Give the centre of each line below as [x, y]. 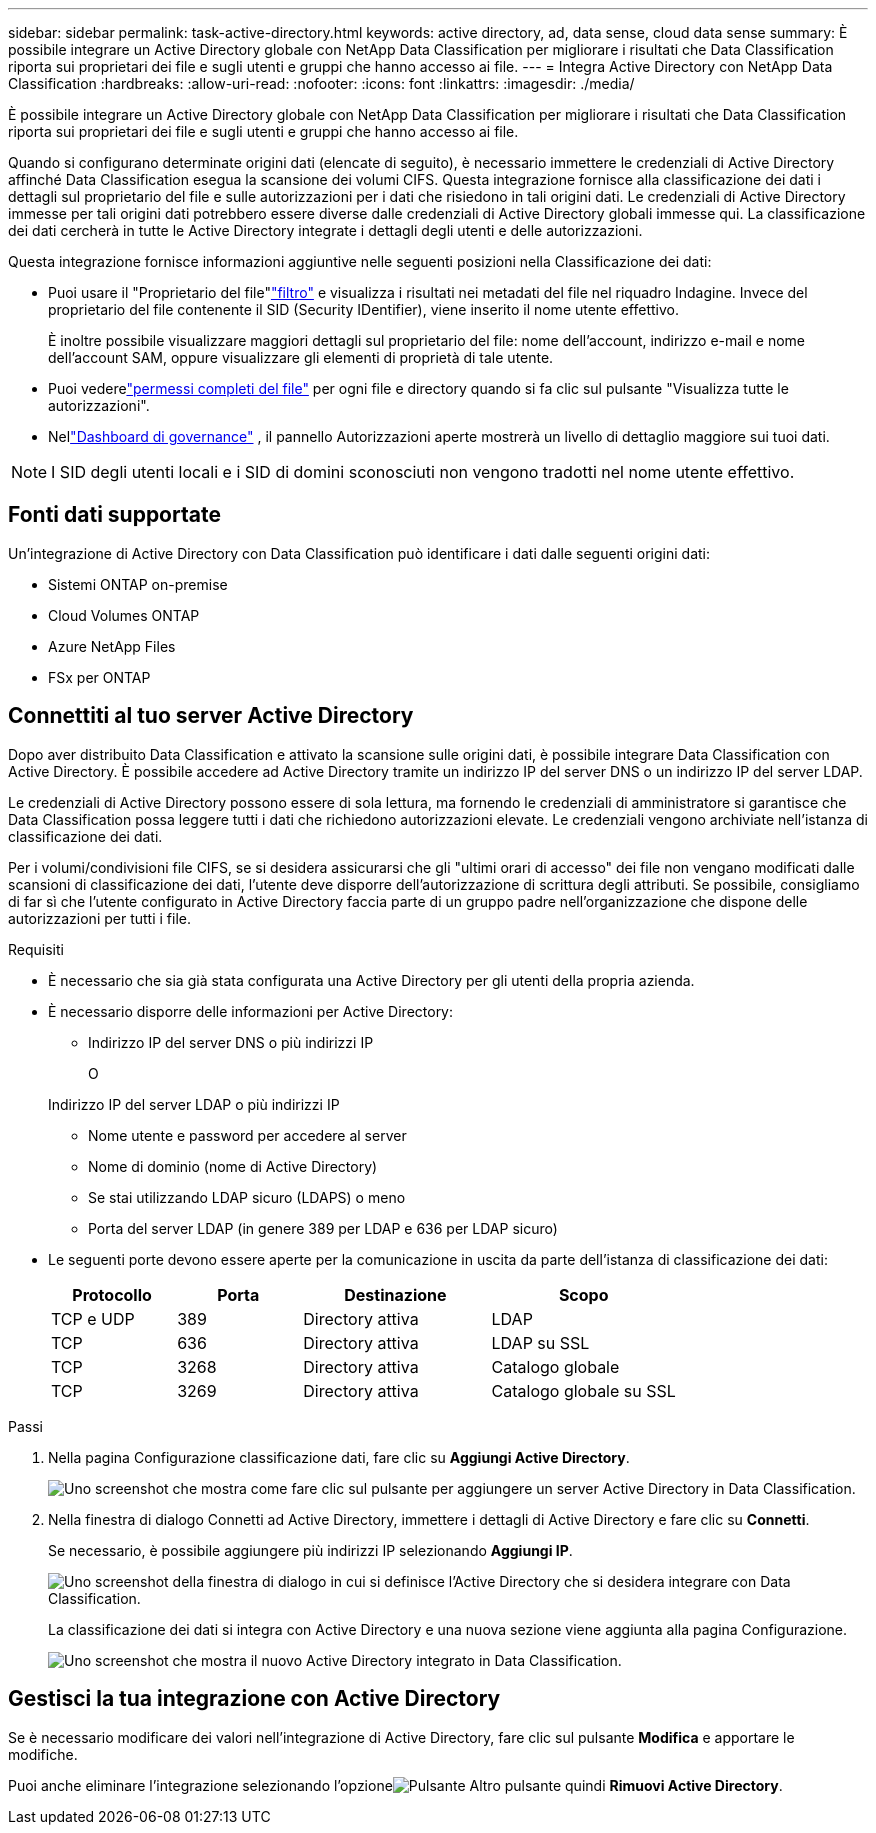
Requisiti [36, 949]
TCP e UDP [93, 1318]
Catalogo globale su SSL [583, 1390]
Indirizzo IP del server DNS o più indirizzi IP [231, 1042]
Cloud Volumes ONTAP [124, 615]
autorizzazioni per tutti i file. [99, 918]
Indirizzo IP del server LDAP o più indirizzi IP [194, 1104]
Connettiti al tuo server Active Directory [211, 716]
